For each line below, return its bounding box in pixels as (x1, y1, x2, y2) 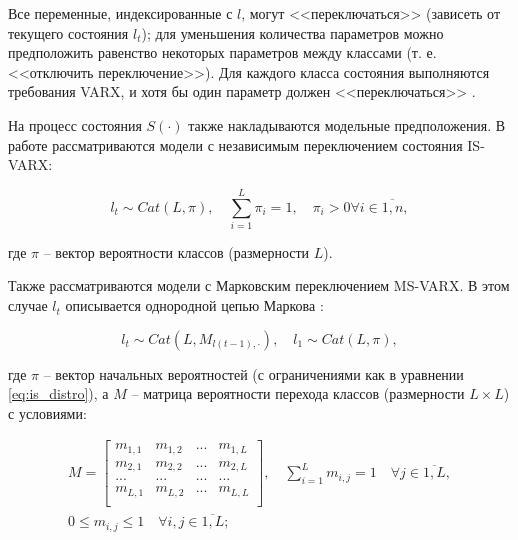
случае (8, 295, 48, 316)
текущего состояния (8, 22, 129, 43)
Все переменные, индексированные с (8, 3, 233, 23)
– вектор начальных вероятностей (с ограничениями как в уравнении (43, 363, 464, 384)
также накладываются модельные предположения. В (188, 114, 506, 135)
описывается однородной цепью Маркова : (65, 295, 324, 316)
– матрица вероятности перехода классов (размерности (131, 383, 465, 404)
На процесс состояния (8, 114, 142, 135)
